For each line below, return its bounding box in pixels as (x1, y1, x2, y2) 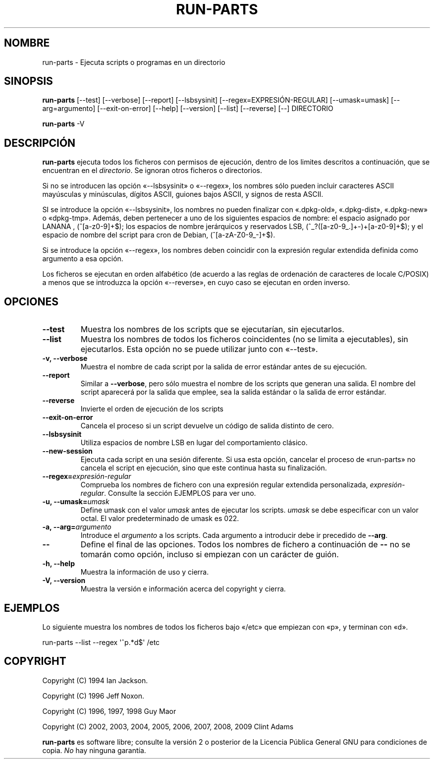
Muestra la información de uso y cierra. (80, 568, 209, 577)
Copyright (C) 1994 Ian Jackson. (42, 676, 148, 685)
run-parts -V (42, 119, 85, 128)
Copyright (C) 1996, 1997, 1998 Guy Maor (42, 706, 176, 715)
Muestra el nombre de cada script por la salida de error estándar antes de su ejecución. (80, 362, 367, 371)
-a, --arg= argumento (42, 523, 111, 531)
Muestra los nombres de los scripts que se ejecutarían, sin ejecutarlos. (80, 324, 344, 335)
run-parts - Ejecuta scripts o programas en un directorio (42, 58, 225, 66)
